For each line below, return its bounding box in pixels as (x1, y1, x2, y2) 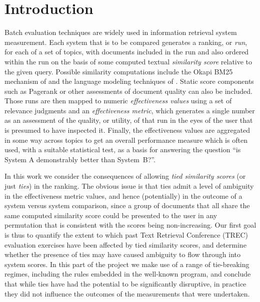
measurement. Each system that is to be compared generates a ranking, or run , (4, 36, 247, 47)
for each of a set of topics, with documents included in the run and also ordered (4, 46, 249, 57)
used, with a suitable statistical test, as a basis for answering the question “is (4, 144, 241, 155)
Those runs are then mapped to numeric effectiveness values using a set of (4, 95, 232, 106)
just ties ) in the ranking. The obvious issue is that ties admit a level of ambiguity (4, 181, 254, 191)
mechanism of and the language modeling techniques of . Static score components (4, 76, 254, 86)
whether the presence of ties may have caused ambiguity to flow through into (4, 249, 241, 260)
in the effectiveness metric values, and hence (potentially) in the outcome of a (4, 190, 242, 201)
